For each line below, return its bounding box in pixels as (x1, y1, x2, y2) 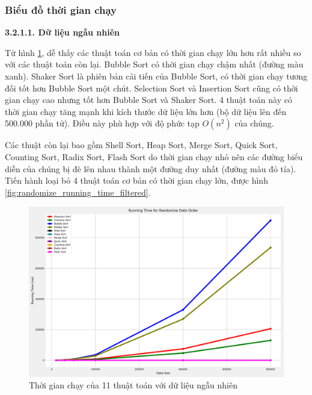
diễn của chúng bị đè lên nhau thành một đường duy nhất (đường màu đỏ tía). (5, 162, 296, 175)
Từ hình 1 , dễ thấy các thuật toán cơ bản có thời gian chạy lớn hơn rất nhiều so (5, 46, 301, 58)
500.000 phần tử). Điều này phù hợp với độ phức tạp (5, 117, 200, 129)
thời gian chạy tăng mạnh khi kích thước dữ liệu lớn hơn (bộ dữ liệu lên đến (5, 105, 287, 117)
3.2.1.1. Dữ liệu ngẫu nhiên (5, 26, 120, 39)
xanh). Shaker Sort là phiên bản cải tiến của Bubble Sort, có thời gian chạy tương (5, 70, 308, 82)
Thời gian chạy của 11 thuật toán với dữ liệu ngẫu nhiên (29, 379, 237, 391)
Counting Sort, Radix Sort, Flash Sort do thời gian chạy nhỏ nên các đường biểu (5, 150, 303, 163)
